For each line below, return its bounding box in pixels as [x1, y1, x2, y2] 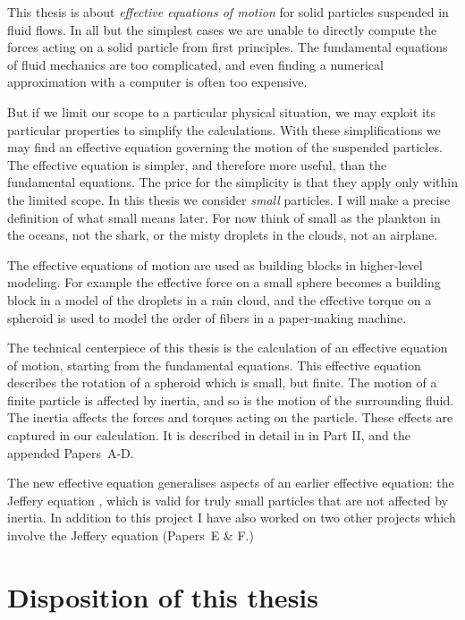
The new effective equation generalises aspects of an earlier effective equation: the [7, 473, 454, 492]
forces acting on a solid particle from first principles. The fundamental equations [7, 38, 448, 56]
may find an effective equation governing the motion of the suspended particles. [7, 138, 443, 157]
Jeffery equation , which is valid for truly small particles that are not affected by [7, 490, 448, 509]
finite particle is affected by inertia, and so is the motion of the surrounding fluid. [7, 390, 454, 409]
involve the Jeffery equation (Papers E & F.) [7, 526, 254, 545]
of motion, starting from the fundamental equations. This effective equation [7, 355, 421, 374]
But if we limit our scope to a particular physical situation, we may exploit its [7, 102, 435, 121]
